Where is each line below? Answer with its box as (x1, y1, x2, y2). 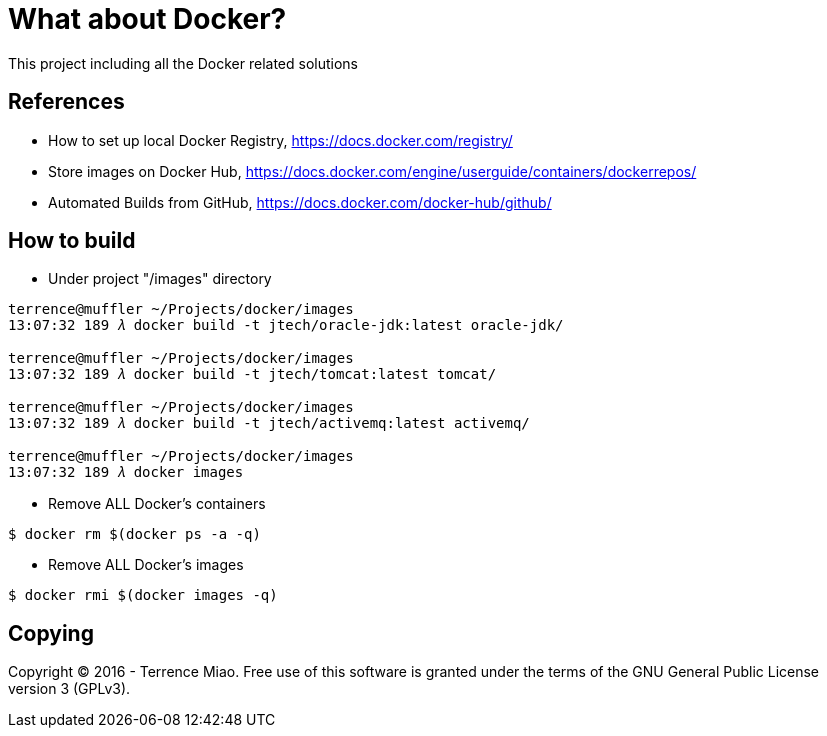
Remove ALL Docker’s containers (48, 495, 266, 513)
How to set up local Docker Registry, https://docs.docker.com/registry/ (48, 131, 513, 149)
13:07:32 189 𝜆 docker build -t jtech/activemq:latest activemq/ (8, 415, 530, 432)
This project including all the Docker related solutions (8, 54, 359, 72)
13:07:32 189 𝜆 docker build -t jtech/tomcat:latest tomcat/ (8, 366, 497, 383)
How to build (8, 228, 136, 254)
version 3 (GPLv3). (8, 680, 131, 698)
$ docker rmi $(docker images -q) (8, 587, 278, 604)
